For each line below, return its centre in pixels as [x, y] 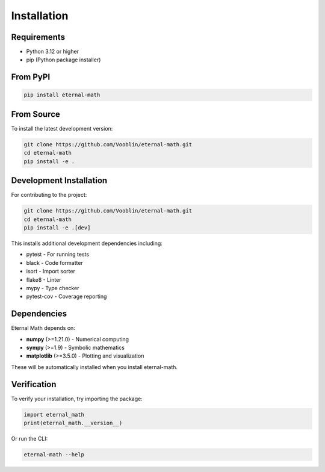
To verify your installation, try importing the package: [77, 399]
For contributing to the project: [49, 195]
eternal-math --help [54, 455]
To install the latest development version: [62, 128]
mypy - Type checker [53, 288]
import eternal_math [54, 415]
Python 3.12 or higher [53, 52]
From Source [36, 114]
